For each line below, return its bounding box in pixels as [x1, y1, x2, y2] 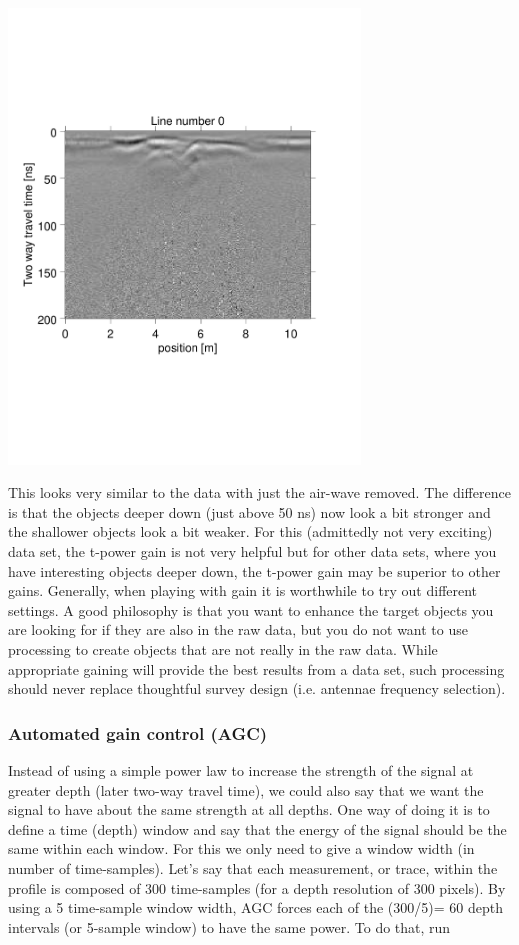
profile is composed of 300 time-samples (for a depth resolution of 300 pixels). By [8, 877, 506, 898]
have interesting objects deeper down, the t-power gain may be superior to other [8, 560, 501, 581]
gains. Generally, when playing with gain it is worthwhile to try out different [8, 580, 478, 601]
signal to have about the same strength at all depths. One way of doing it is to [8, 799, 490, 820]
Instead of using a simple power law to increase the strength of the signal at [8, 760, 474, 781]
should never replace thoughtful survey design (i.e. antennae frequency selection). [8, 678, 506, 699]
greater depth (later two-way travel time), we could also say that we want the [8, 779, 484, 800]
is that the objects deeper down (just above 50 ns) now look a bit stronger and [8, 501, 491, 522]
